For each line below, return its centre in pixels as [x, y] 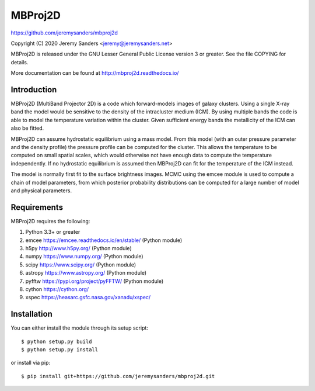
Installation [32, 314]
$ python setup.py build [57, 341]
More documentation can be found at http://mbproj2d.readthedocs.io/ [95, 73]
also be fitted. [27, 128]
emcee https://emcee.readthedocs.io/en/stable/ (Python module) [104, 240]
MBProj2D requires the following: [50, 221]
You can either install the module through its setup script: [80, 328]
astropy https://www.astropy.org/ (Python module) [86, 273]
